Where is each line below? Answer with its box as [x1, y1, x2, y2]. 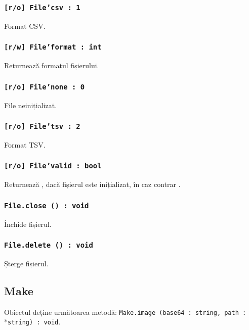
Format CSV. [4, 20, 46, 31]
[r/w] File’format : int [4, 43, 102, 52]
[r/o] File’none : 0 [4, 82, 85, 91]
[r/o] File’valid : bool [4, 162, 102, 170]
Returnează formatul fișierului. [4, 60, 99, 71]
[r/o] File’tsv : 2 [4, 122, 80, 131]
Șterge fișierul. [4, 258, 49, 269]
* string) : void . [4, 316, 61, 327]
